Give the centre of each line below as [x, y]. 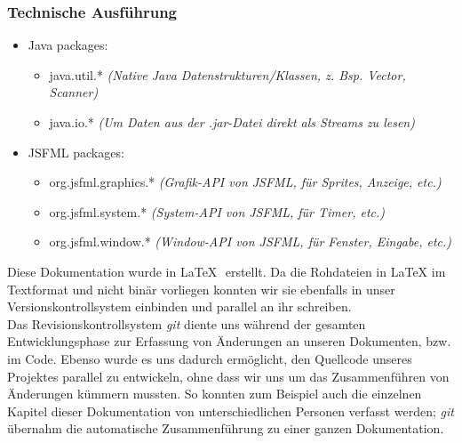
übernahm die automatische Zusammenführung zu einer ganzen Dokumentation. [226, 428]
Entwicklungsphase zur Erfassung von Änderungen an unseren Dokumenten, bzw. [229, 341]
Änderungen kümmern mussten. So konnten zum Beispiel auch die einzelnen [215, 394]
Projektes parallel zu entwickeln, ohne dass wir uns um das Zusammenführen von [228, 376]
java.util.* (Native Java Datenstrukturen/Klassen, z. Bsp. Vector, [227, 74]
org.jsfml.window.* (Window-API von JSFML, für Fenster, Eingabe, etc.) [251, 242]
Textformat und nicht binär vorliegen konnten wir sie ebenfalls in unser [201, 289]
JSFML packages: [76, 152]
